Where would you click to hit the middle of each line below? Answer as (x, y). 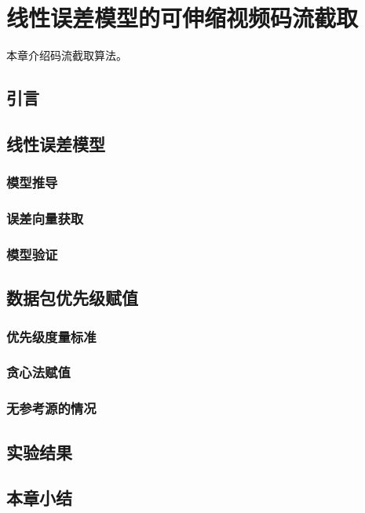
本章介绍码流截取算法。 (67, 55)
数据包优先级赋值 (72, 298)
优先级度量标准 (51, 336)
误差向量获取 (45, 218)
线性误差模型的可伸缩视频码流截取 (182, 18)
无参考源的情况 (51, 408)
